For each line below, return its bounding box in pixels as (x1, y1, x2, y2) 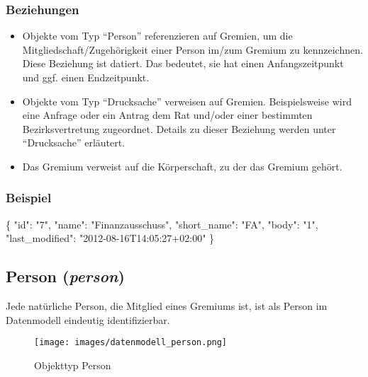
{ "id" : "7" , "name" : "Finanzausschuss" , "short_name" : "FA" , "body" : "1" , (6, 216, 318, 231)
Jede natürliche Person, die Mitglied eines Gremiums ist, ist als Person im (6, 298, 328, 313)
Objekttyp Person (34, 358, 111, 373)
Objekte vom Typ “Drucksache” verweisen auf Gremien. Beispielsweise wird (22, 93, 352, 108)
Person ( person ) (6, 265, 125, 287)
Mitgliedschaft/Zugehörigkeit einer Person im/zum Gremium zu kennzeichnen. (22, 42, 363, 57)
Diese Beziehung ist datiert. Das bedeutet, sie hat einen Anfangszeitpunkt (22, 56, 344, 71)
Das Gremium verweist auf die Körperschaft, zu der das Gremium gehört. (22, 158, 342, 173)
